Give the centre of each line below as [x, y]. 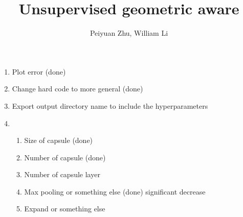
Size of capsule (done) [59, 140]
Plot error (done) [39, 71]
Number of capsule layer [62, 174]
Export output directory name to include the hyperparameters [110, 105]
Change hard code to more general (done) [78, 89]
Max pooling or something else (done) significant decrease [115, 191]
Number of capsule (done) [65, 157]
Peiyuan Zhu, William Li [129, 33]
